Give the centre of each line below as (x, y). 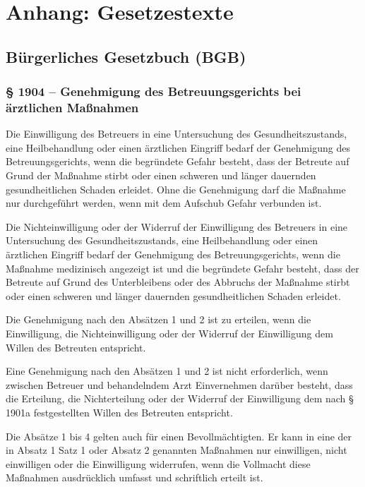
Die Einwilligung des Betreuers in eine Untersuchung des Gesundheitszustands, (176, 134)
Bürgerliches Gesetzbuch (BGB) (126, 56)
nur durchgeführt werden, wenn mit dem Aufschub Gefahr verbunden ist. (164, 203)
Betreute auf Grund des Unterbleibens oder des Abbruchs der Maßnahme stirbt (178, 282)
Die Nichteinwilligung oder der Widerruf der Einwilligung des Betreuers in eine (177, 226)
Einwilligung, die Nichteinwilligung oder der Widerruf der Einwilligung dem (169, 333)
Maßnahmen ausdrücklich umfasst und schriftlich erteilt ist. (134, 477)
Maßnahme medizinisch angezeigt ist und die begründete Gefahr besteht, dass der (182, 268)
